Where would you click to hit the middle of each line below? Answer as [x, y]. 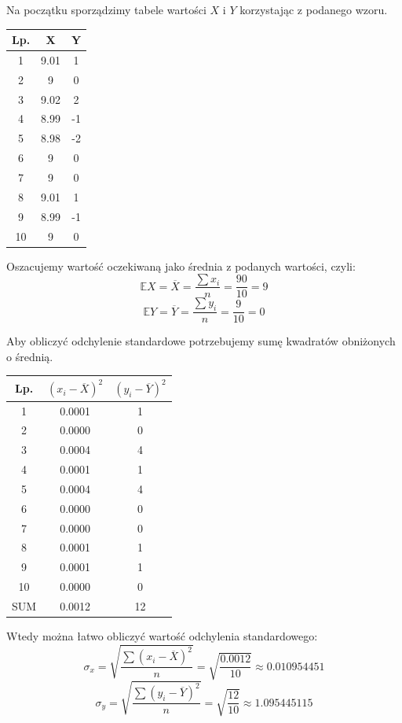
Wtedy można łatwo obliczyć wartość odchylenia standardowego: [162, 636]
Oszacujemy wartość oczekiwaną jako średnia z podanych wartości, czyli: [181, 266]
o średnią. [30, 356]
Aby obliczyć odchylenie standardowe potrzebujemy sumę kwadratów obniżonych [201, 341]
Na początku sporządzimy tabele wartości [106, 9]
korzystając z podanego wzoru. [314, 9]
